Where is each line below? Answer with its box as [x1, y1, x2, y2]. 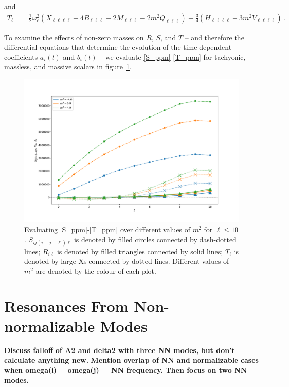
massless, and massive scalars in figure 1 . [4, 61, 132, 72]
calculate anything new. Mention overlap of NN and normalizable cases [4, 355, 259, 365]
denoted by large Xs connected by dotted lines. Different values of [24, 256, 229, 266]
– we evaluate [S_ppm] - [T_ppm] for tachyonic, [99, 51, 246, 62]
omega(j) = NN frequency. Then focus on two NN [67, 365, 247, 375]
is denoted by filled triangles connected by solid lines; [57, 245, 223, 256]
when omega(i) [4, 365, 57, 375]
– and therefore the [185, 31, 244, 42]
